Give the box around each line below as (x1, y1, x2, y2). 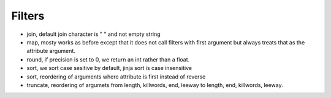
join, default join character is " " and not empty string (26, 30, 161, 38)
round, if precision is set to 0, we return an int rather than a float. (26, 55, 190, 63)
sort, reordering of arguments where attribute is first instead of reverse (26, 73, 206, 80)
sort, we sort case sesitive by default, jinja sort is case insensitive (26, 65, 192, 72)
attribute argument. (26, 47, 76, 55)
